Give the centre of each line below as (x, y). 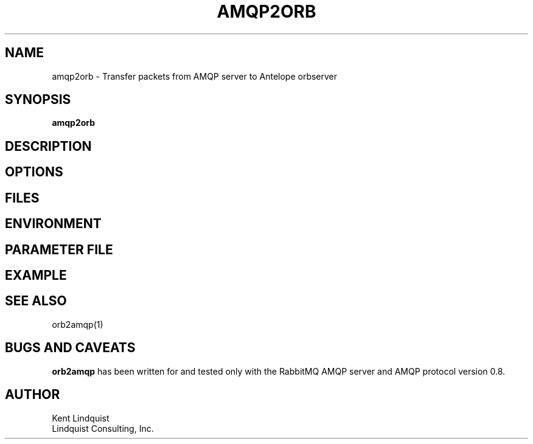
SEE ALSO (36, 301)
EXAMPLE (36, 275)
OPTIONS (34, 172)
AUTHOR (33, 395)
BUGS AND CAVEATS (70, 348)
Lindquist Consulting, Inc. (103, 428)
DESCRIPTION (48, 146)
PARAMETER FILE (59, 249)
